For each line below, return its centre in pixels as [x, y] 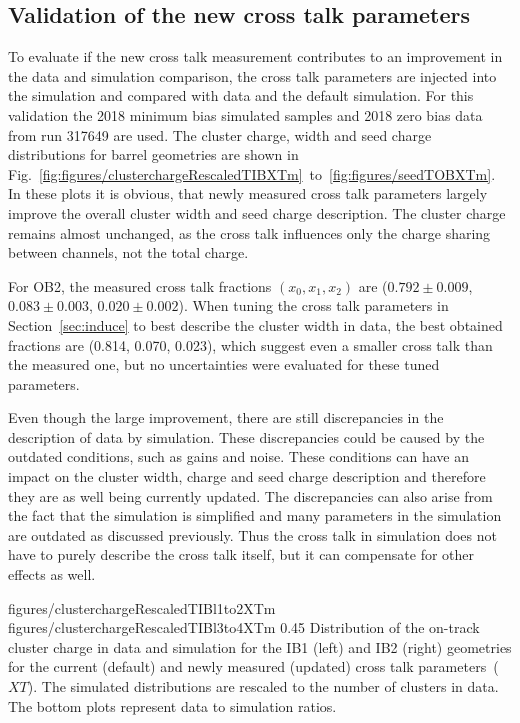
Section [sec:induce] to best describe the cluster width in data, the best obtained [255, 324]
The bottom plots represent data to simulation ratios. [172, 705]
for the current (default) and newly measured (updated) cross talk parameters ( [253, 666]
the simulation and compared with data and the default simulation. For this [241, 95]
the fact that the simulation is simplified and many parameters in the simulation [255, 515]
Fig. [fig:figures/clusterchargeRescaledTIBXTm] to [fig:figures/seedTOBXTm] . [252, 173]
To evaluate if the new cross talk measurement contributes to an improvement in [255, 56]
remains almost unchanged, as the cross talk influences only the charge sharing [249, 232]
